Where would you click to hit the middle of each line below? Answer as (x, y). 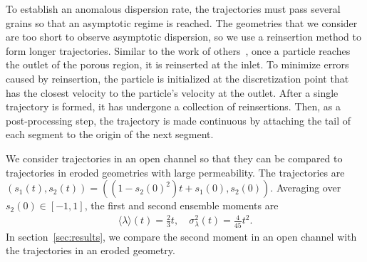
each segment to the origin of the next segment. (110, 134)
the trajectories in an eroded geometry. (91, 250)
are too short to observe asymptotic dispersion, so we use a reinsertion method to (183, 37)
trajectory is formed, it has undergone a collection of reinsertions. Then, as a (174, 106)
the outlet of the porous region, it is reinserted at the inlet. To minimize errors (177, 64)
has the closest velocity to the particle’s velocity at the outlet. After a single (172, 92)
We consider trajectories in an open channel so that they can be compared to (174, 158)
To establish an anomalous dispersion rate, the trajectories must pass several (173, 9)
